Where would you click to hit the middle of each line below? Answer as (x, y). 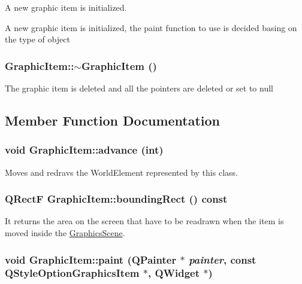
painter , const (222, 259)
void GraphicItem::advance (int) (84, 150)
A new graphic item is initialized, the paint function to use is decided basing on (151, 27)
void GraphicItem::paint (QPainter (91, 259)
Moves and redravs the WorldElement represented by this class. (121, 172)
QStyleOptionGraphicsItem (72, 273)
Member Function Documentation (113, 120)
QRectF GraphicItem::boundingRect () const (116, 199)
